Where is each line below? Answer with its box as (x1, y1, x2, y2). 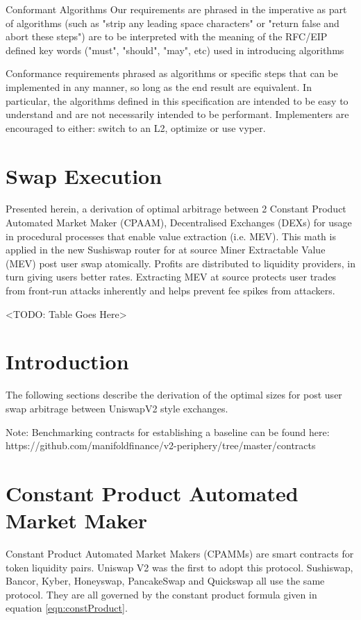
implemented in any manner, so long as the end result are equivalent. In (6, 79, 312, 94)
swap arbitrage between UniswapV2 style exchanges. (6, 401, 228, 415)
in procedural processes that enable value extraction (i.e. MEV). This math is (6, 228, 336, 243)
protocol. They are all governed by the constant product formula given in (6, 587, 317, 601)
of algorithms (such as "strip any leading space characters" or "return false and (6, 15, 339, 30)
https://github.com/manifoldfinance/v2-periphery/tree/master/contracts (6, 438, 316, 453)
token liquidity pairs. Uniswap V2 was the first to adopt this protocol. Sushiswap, (6, 560, 353, 574)
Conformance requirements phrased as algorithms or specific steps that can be (6, 66, 338, 81)
